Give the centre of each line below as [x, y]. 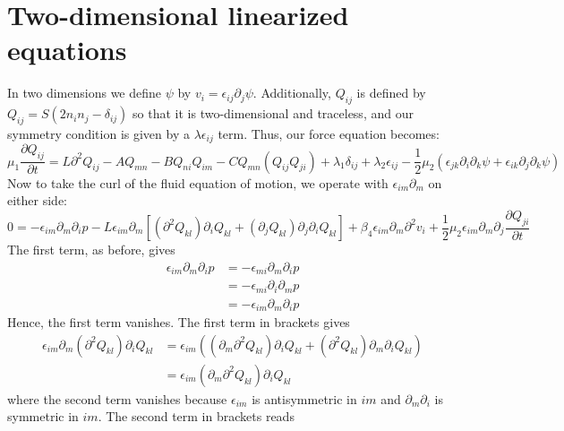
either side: [38, 200]
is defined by [391, 93]
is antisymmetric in [304, 398]
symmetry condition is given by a [98, 133]
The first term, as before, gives [91, 250]
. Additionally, [292, 93]
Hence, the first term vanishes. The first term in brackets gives [179, 322]
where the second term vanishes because [117, 398]
